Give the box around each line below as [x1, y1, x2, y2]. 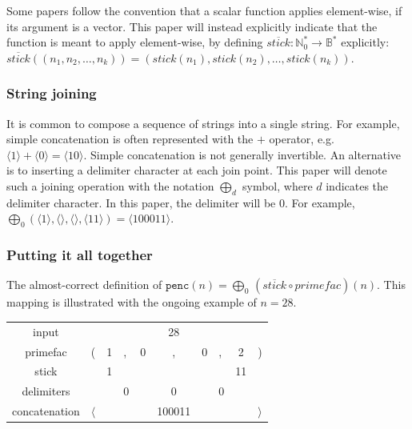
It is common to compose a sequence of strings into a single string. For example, [6, 114, 400, 131]
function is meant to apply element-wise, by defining [6, 34, 263, 50]
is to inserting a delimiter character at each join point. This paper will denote [6, 162, 387, 178]
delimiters [22, 383, 70, 399]
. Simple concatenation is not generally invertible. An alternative [83, 146, 401, 162]
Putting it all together [6, 245, 153, 265]
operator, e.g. [269, 130, 334, 147]
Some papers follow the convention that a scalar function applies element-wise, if [6, 2, 402, 18]
